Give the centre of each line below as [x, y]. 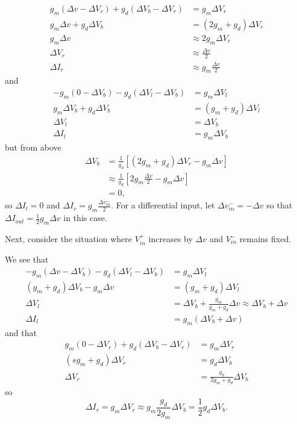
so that [280, 205]
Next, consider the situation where [69, 239]
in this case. [85, 218]
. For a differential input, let [163, 205]
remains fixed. [265, 239]
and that [21, 332]
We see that [27, 259]
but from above [33, 147]
